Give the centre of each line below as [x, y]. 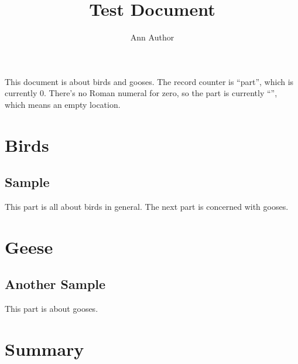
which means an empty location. [63, 104]
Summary [44, 349]
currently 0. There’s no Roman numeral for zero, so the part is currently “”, [141, 93]
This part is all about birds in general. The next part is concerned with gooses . [147, 207]
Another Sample [55, 284]
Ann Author [152, 37]
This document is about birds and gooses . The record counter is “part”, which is [149, 81]
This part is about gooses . [52, 309]
